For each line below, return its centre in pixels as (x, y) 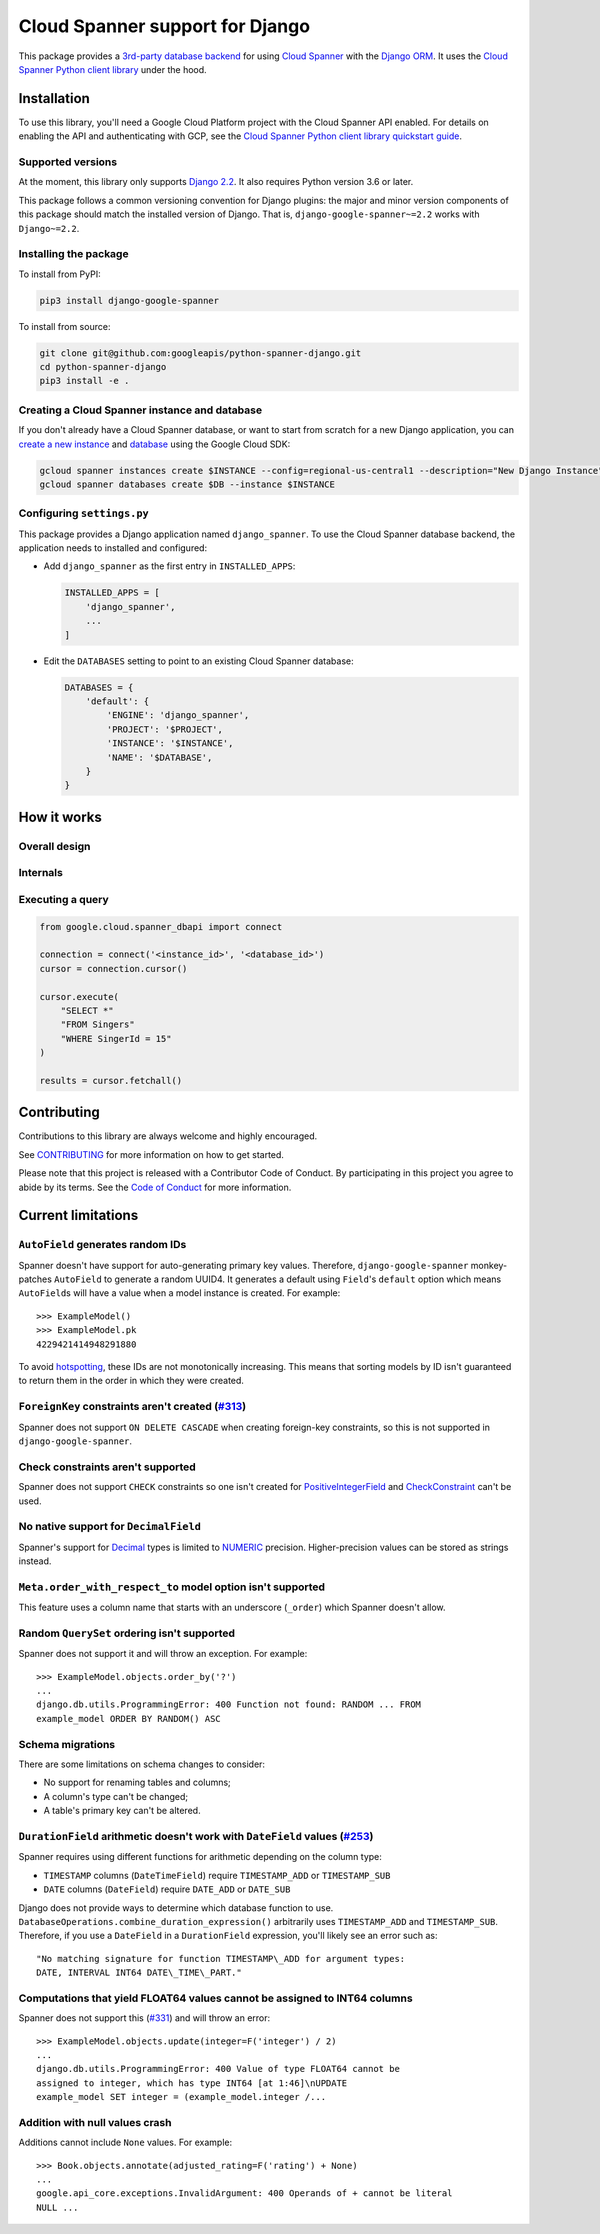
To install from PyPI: (59, 274)
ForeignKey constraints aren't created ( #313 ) (132, 1407)
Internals (41, 873)
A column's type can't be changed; (116, 1796)
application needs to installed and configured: (113, 548)
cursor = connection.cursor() (113, 968)
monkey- (489, 1265)
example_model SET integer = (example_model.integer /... (181, 2097)
